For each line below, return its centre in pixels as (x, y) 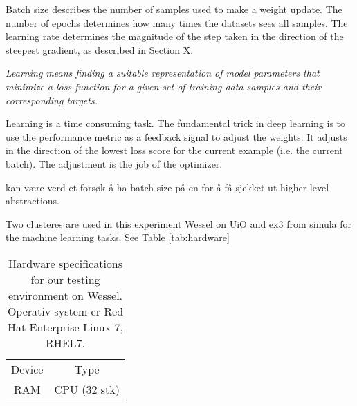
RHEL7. (65, 342)
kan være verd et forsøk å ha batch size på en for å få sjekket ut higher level (167, 187)
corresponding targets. (52, 100)
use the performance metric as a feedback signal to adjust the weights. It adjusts (176, 136)
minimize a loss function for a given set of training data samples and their (164, 86)
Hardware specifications (65, 263)
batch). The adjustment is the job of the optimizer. (114, 163)
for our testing (65, 279)
